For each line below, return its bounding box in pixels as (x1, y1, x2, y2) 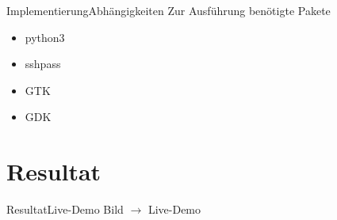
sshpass (25, 55, 61, 72)
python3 (25, 28, 65, 45)
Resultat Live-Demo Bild (6, 201, 124, 218)
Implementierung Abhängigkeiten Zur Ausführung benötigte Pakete (6, 2, 331, 18)
